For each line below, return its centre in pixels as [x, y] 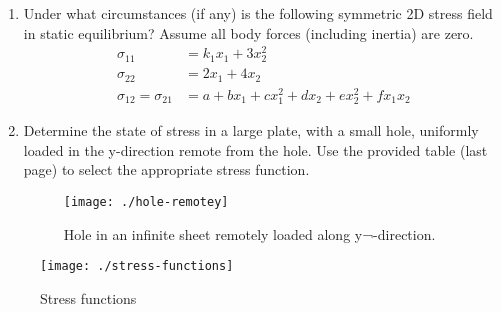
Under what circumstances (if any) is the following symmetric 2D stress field [258, 13]
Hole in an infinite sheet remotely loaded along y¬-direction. [249, 233]
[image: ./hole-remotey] [146, 201]
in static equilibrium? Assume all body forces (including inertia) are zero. [248, 32]
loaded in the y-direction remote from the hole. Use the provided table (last [255, 149]
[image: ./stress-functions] [137, 266]
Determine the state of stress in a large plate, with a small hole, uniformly [251, 130]
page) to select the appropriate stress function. [166, 169]
